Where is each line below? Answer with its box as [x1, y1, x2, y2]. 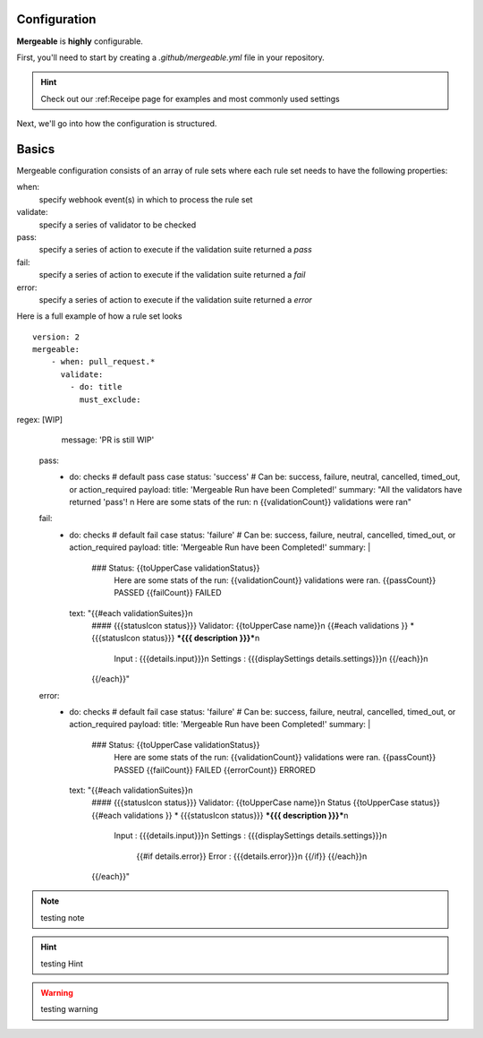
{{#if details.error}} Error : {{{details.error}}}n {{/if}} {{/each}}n [136, 851, 368, 862]
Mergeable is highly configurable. [16, 36, 143, 47]
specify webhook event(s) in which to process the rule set [38, 193, 253, 205]
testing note [40, 912, 85, 922]
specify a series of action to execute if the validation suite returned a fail [38, 270, 306, 280]
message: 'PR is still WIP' [61, 434, 155, 445]
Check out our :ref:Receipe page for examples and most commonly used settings [40, 93, 340, 104]
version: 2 [32, 331, 80, 342]
